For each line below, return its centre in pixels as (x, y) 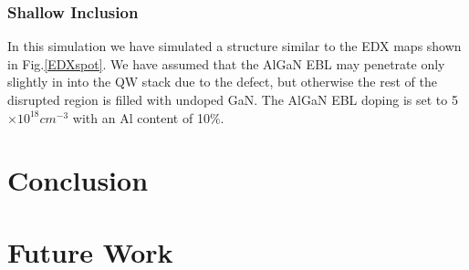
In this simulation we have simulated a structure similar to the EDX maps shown (234, 46)
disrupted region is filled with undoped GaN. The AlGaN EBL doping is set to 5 (233, 99)
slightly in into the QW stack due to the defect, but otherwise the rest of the (222, 82)
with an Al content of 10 (141, 117)
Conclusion (78, 180)
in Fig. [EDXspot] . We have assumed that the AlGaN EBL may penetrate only (226, 63)
